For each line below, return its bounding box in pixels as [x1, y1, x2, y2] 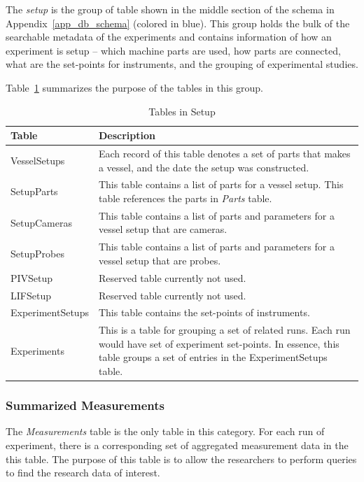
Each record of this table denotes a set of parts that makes [98, 146, 351, 160]
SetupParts [10, 184, 58, 199]
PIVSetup [10, 270, 53, 285]
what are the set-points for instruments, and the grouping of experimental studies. [6, 57, 358, 71]
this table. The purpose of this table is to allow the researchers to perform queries [6, 451, 357, 466]
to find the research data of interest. [6, 465, 160, 480]
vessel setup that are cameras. [98, 222, 227, 236]
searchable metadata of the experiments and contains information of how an [6, 29, 332, 44]
